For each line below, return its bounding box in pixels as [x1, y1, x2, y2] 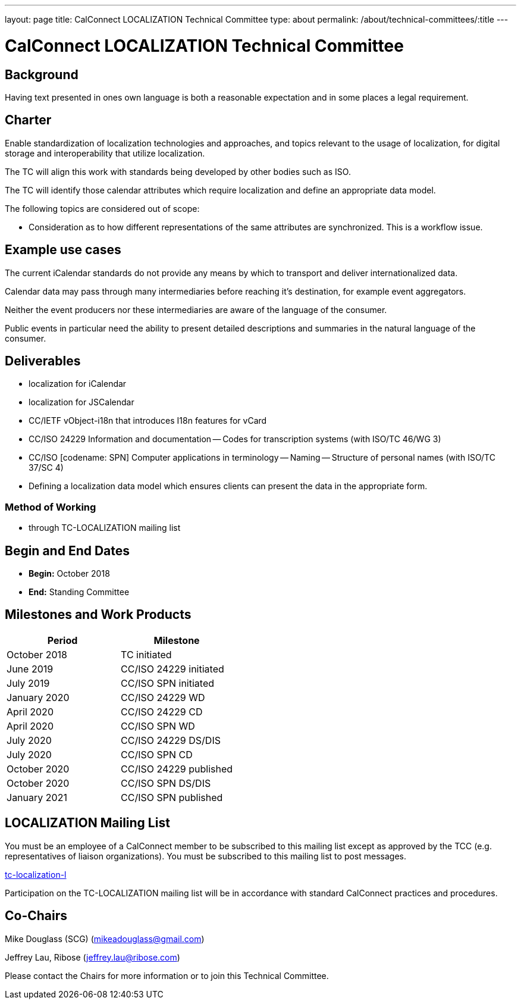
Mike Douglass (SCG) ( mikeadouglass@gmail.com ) [5, 933, 205, 944]
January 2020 [7, 691, 70, 703]
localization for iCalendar [29, 379, 127, 389]
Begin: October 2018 [29, 568, 110, 579]
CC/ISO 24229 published [121, 762, 233, 775]
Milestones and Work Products [5, 607, 192, 623]
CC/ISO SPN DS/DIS [121, 777, 211, 789]
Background [5, 67, 79, 82]
